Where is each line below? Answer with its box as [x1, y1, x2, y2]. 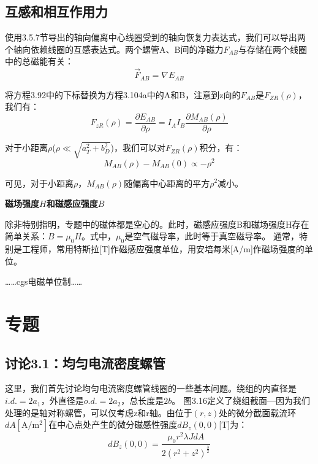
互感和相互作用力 [5, 2, 108, 21]
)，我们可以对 [110, 141, 165, 154]
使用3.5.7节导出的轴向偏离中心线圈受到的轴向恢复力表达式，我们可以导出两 [5, 31, 306, 44]
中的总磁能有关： [5, 55, 74, 68]
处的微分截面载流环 [219, 406, 297, 419]
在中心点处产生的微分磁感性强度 [48, 418, 178, 431]
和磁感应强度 [46, 197, 98, 210]
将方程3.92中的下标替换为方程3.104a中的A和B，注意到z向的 [5, 88, 241, 101]
